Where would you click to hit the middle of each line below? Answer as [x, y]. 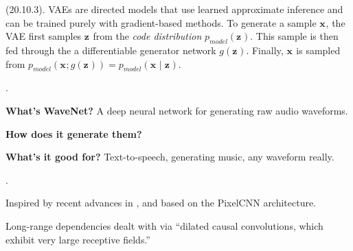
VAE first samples [44, 36]
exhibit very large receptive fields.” [78, 239]
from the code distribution [147, 36]
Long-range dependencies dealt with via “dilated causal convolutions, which [164, 225]
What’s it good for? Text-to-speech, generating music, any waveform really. [170, 157]
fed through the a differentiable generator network [111, 50]
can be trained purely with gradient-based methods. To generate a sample [161, 22]
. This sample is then [294, 36]
